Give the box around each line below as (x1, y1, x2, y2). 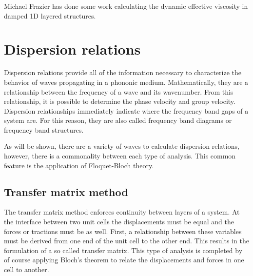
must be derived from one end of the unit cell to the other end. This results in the (4, 236, 249, 246)
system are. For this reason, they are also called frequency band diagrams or (4, 115, 232, 125)
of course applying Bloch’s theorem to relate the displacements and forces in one (4, 255, 244, 265)
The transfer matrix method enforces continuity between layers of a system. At (4, 207, 240, 217)
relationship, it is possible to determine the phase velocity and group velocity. (4, 96, 235, 106)
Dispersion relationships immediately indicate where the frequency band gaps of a (4, 105, 249, 116)
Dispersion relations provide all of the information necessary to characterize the (4, 67, 241, 78)
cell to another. (4, 264, 49, 275)
